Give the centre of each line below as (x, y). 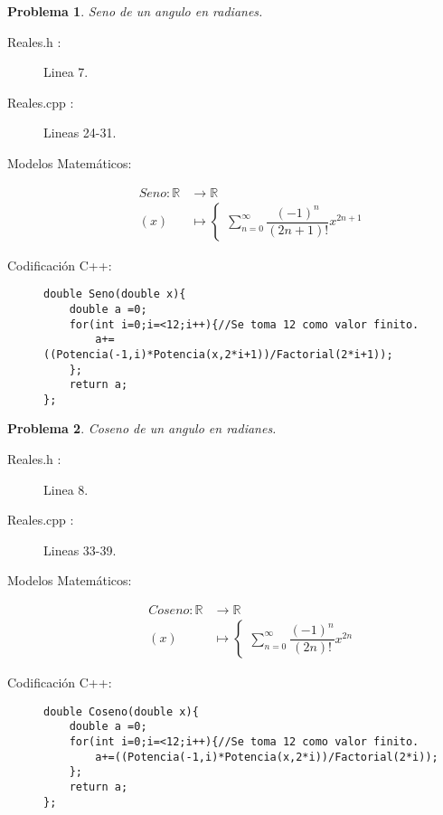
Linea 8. (66, 489)
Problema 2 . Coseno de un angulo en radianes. (142, 428)
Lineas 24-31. (80, 133)
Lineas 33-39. (80, 550)
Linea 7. (66, 72)
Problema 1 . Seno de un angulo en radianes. (135, 11)
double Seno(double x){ (115, 294)
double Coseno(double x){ (121, 711)
